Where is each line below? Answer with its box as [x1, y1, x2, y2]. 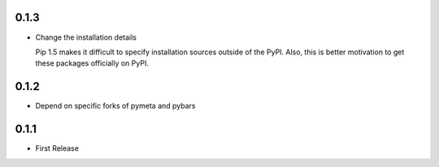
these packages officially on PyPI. [35, 58, 150, 68]
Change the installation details [35, 32, 137, 42]
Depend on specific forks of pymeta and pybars [35, 101, 196, 111]
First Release [35, 143, 79, 153]
